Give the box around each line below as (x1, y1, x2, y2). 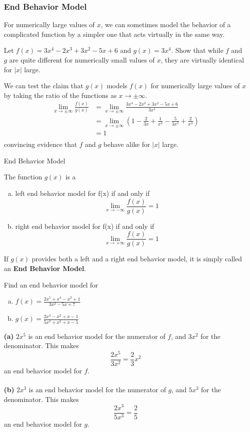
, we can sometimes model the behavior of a (101, 19, 231, 30)
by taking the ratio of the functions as (4, 90, 117, 100)
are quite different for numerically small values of (9, 55, 155, 64)
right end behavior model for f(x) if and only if (15, 221, 154, 231)
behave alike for (103, 139, 150, 149)
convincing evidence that (4, 139, 77, 149)
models (106, 80, 128, 91)
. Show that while (171, 45, 223, 55)
